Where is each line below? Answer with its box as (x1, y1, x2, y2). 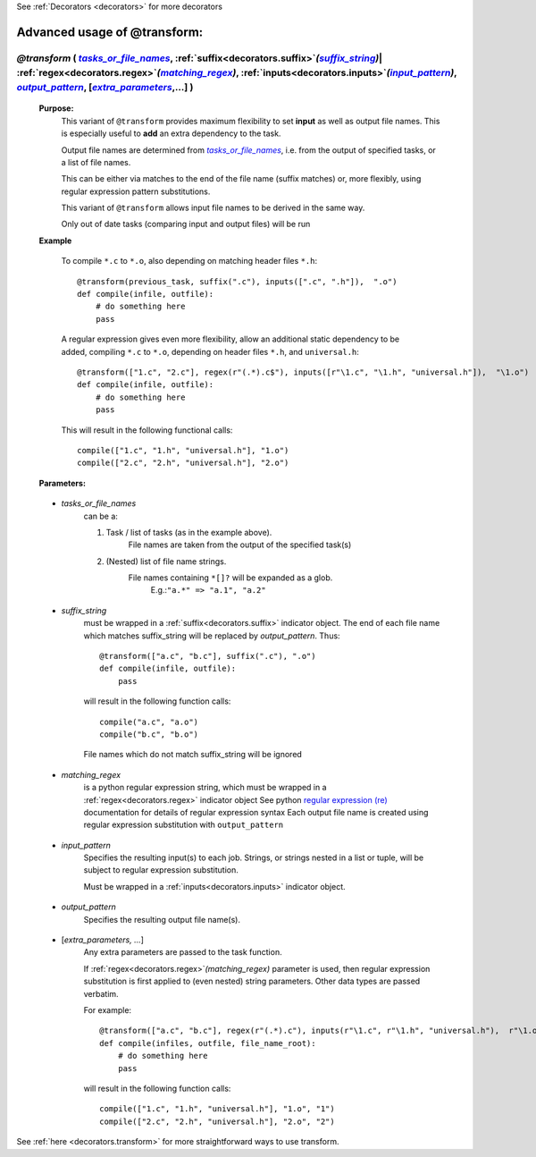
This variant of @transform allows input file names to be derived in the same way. (61, 202, 365, 214)
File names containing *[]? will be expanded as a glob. (128, 572, 333, 583)
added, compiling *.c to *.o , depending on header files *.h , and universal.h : (61, 346, 359, 357)
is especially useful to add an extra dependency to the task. (61, 128, 281, 139)
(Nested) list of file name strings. (105, 555, 227, 567)
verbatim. (83, 988, 120, 999)
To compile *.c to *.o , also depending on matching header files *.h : (61, 256, 317, 266)
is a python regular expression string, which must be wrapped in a (83, 782, 327, 793)
